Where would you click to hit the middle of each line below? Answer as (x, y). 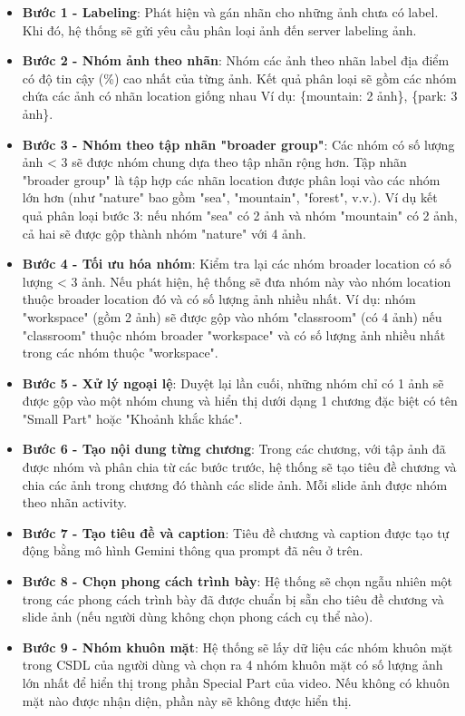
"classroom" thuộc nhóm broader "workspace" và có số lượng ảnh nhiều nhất (234, 334)
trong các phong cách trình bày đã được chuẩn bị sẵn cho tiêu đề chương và (233, 598)
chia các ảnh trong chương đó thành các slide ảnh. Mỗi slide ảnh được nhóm (235, 484)
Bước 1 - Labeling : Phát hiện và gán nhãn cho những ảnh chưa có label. (230, 12)
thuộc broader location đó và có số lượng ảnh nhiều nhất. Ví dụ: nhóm (219, 299)
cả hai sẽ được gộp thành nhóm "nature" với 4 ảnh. (164, 233)
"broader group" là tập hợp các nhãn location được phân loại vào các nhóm (231, 179)
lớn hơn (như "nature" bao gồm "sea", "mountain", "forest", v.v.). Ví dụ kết (230, 197)
